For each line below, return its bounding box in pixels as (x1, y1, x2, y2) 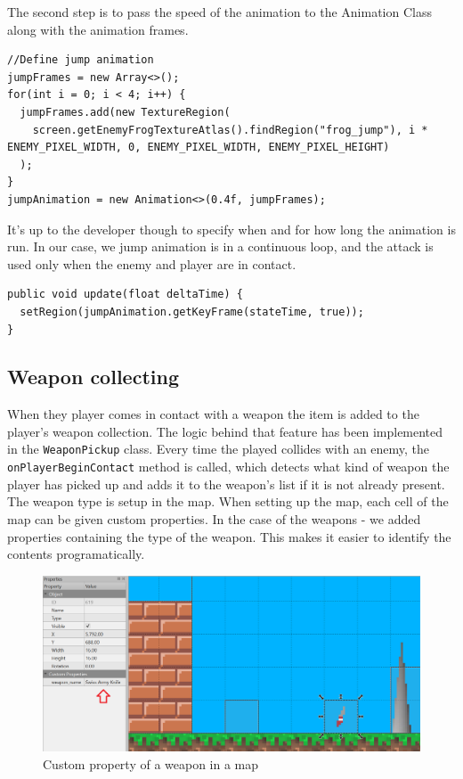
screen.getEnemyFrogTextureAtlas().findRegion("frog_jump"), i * (32, 123, 428, 136)
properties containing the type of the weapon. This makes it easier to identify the (7, 527, 451, 545)
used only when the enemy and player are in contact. (7, 254, 296, 273)
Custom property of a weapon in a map (43, 754, 259, 773)
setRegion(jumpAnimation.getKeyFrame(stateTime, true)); (20, 305, 364, 318)
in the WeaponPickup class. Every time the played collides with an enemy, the (7, 439, 430, 458)
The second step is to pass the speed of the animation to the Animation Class (7, 3, 432, 20)
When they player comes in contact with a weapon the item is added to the (7, 405, 419, 423)
